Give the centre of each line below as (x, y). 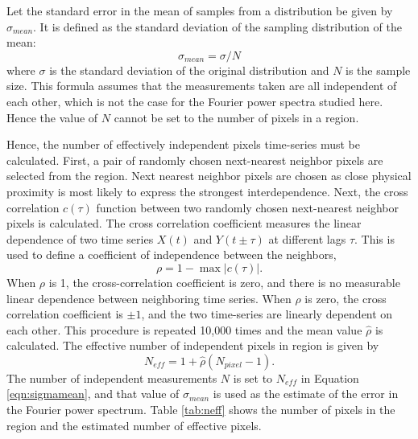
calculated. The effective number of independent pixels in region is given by (193, 345)
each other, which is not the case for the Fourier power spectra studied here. (195, 101)
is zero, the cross (346, 298)
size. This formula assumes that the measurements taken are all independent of (202, 86)
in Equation (330, 377)
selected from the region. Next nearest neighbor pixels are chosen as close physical (209, 176)
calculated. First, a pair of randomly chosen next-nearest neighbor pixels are (195, 160)
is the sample (378, 70)
